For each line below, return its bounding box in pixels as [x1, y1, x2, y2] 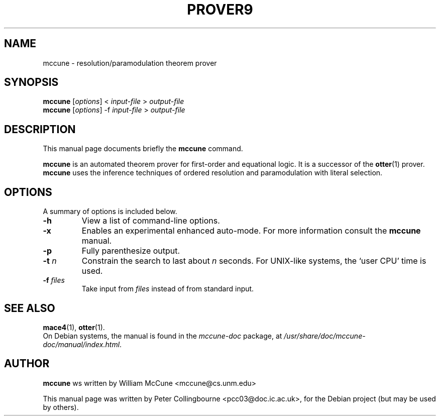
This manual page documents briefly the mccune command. [43, 144, 243, 153]
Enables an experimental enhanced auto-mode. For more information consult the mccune [81, 226, 421, 236]
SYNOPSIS [4, 76, 59, 89]
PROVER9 [187, 1, 253, 18]
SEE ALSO [4, 301, 55, 314]
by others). [43, 402, 79, 411]
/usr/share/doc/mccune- [284, 331, 366, 340]
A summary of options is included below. [43, 207, 177, 216]
